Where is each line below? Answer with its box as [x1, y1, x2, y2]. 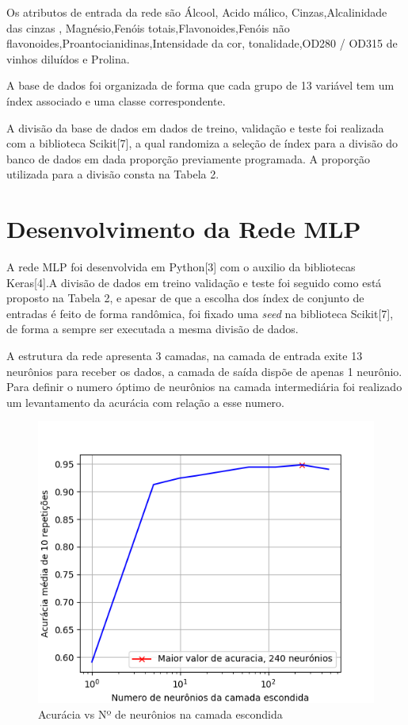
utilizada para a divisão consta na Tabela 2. [6, 166, 219, 182]
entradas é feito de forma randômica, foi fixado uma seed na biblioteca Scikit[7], [6, 305, 394, 321]
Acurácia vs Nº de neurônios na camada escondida [38, 705, 283, 722]
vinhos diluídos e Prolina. [6, 50, 130, 67]
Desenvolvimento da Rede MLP [6, 213, 361, 245]
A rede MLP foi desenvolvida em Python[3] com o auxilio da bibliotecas [6, 259, 356, 275]
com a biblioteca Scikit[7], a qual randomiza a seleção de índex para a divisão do [6, 135, 398, 152]
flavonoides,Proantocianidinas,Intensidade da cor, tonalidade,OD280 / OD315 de [6, 35, 398, 52]
